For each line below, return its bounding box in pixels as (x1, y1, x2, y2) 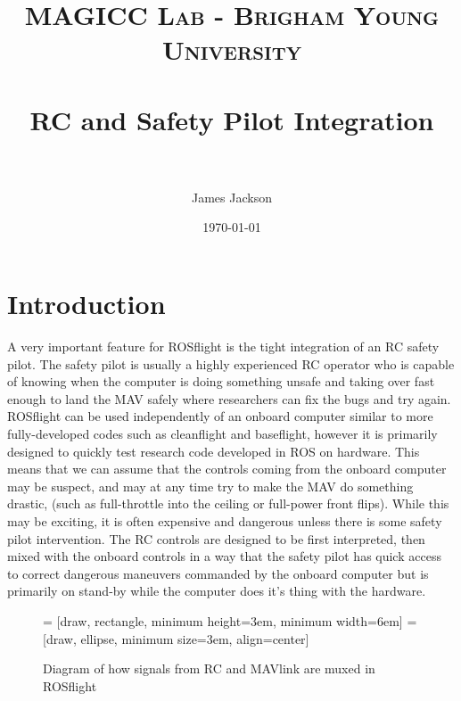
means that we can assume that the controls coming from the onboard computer (7, 459, 447, 478)
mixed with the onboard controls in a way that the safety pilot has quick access (7, 547, 441, 565)
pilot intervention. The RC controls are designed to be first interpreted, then (7, 529, 425, 548)
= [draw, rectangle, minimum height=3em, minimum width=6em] (43, 611, 403, 630)
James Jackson (192, 187, 272, 206)
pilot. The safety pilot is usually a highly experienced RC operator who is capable (7, 354, 455, 373)
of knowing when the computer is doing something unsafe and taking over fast (7, 372, 435, 391)
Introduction (7, 285, 166, 322)
